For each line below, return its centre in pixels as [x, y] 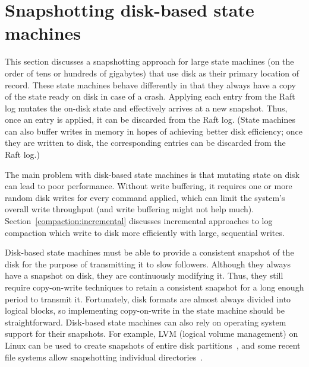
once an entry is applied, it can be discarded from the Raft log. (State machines [150, 119]
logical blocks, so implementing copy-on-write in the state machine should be [145, 310]
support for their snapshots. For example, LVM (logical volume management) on [152, 334]
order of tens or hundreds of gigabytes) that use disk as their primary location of [152, 73]
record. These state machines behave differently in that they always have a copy [150, 84]
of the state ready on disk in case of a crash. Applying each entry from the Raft [150, 96]
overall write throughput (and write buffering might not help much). [130, 209]
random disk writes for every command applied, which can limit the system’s [145, 197]
